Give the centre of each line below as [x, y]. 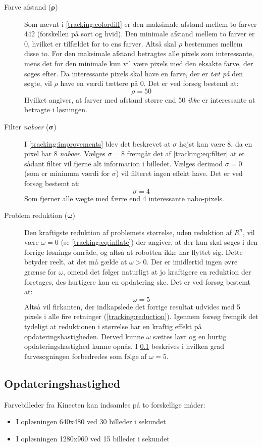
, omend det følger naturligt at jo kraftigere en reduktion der [157, 272]
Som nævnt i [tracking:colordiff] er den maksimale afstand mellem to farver [141, 24]
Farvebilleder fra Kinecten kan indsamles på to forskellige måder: [105, 404]
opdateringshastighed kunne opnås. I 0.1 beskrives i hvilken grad [124, 346]
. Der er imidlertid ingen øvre [192, 262]
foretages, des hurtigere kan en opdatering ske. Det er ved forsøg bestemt [137, 281]
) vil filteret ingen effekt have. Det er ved [179, 173]
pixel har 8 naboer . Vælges [65, 153]
